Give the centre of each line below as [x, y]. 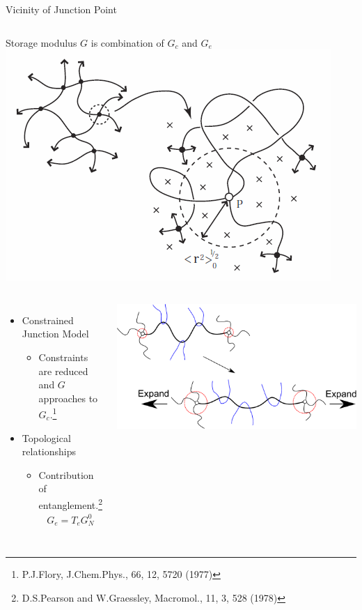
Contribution [66, 474]
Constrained [48, 320]
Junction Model [55, 334]
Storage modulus [41, 42]
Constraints [63, 357]
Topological [46, 437]
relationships [49, 451]
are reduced [63, 371]
